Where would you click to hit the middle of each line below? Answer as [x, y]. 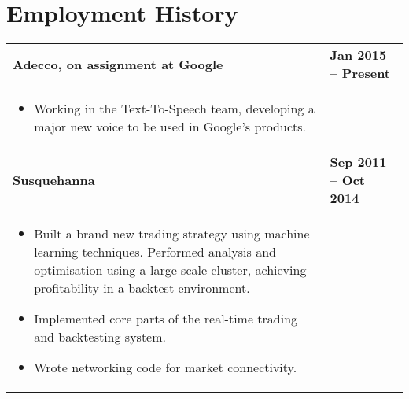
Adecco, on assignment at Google [118, 64]
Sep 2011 [358, 162]
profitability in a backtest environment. [142, 288]
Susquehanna [54, 180]
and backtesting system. [100, 337]
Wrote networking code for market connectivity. [166, 368]
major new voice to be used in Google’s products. [170, 127]
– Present [360, 73]
